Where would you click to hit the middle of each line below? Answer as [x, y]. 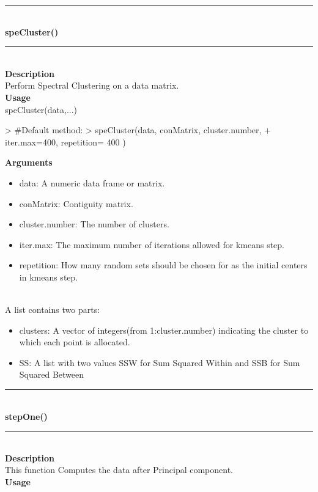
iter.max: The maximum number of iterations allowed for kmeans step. [152, 244]
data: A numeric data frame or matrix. [92, 182]
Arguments [29, 162]
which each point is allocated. [75, 342]
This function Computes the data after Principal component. [119, 470]
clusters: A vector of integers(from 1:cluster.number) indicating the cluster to [164, 330]
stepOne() [26, 416]
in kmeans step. [49, 277]
